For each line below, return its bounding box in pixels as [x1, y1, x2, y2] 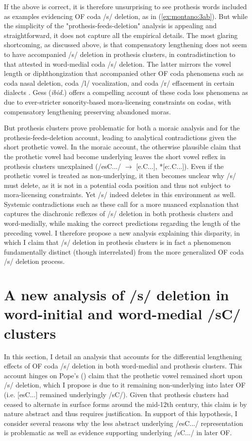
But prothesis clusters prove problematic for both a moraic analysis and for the [4, 123, 240, 133]
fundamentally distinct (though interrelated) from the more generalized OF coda [4, 246, 244, 257]
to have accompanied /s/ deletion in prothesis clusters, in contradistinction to [4, 49, 235, 59]
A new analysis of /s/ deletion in [4, 285, 229, 305]
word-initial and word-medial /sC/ [4, 304, 241, 324]
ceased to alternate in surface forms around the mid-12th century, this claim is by [4, 399, 247, 409]
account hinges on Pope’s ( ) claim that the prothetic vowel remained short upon [4, 370, 243, 380]
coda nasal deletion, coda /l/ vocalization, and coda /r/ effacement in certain [4, 77, 235, 88]
